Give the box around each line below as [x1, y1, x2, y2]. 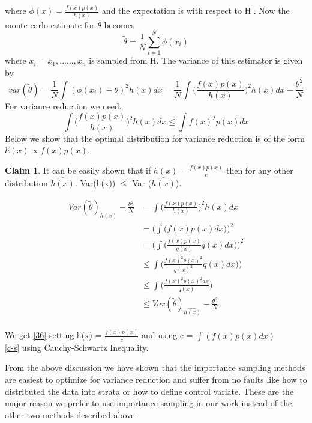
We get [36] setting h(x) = [5, 329, 102, 341]
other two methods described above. [5, 408, 137, 421]
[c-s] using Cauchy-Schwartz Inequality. [5, 341, 149, 353]
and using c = [142, 329, 193, 341]
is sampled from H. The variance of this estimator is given [89, 54, 303, 67]
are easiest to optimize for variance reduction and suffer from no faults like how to [5, 373, 307, 385]
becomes [104, 18, 135, 31]
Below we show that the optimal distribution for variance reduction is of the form [5, 132, 305, 144]
